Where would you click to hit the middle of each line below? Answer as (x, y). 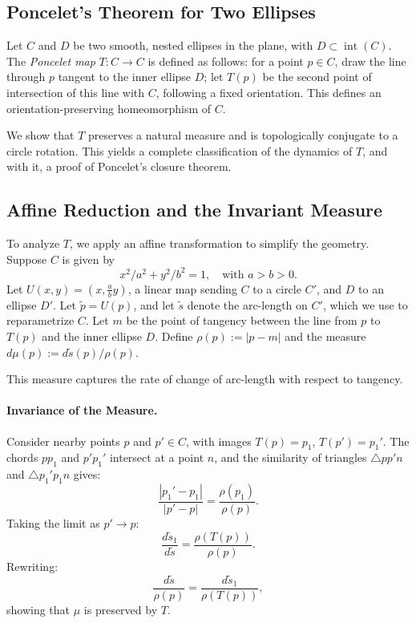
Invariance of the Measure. (82, 410)
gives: (87, 474)
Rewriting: (32, 566)
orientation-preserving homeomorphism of (109, 108)
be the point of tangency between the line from (242, 320)
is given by (89, 259)
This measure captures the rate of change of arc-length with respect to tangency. (205, 379)
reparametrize (40, 320)
